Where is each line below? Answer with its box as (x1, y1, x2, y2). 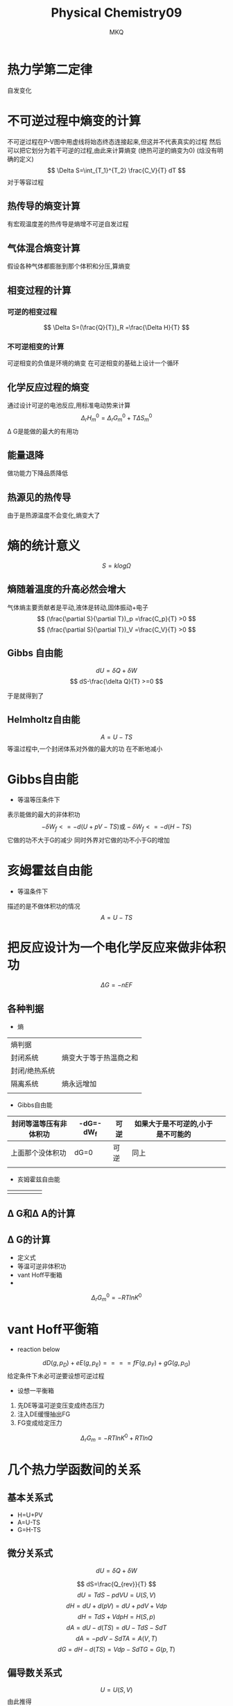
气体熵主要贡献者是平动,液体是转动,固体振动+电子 (7, 603, 149, 612)
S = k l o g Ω (101, 561, 132, 570)
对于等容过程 (7, 177, 44, 186)
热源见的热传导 (7, 491, 71, 503)
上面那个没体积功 (10, 1148, 67, 1158)
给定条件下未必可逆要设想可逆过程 (7, 1372, 105, 1380)
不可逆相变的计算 (7, 342, 64, 351)
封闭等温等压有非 (11, 1119, 67, 1129)
